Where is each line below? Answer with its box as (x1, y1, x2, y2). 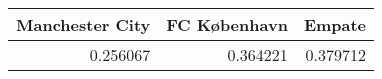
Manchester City (16, 13, 151, 36)
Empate (303, 13, 367, 36)
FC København (166, 13, 288, 36)
